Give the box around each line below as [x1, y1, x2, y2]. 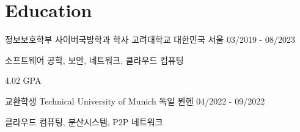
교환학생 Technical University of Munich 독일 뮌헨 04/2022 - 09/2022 [5, 94, 265, 107]
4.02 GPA [5, 74, 42, 87]
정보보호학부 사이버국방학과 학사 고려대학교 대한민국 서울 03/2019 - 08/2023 [5, 33, 295, 46]
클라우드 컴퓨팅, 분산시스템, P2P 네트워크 [5, 115, 163, 128]
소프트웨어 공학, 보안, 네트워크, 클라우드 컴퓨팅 [5, 53, 184, 66]
